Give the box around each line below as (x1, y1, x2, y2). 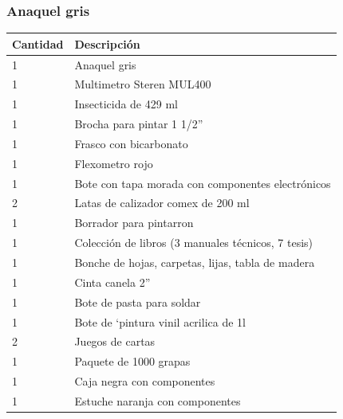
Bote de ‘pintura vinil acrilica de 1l (74, 313, 246, 330)
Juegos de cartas (74, 333, 156, 350)
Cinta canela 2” (74, 273, 151, 290)
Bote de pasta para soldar (74, 293, 201, 310)
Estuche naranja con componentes (74, 392, 241, 409)
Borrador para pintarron (74, 214, 194, 231)
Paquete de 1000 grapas (74, 353, 191, 370)
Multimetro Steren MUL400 (74, 76, 211, 92)
